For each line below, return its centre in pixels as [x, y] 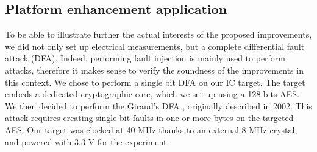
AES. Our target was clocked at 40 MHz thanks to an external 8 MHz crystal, [151, 129]
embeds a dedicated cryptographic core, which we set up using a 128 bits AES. [152, 94]
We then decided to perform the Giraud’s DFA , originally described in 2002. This [158, 105]
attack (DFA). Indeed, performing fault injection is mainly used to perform [145, 58]
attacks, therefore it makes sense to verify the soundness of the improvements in [154, 70]
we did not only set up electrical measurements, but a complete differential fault [155, 46]
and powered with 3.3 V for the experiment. [87, 141]
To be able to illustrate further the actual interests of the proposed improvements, [158, 34]
